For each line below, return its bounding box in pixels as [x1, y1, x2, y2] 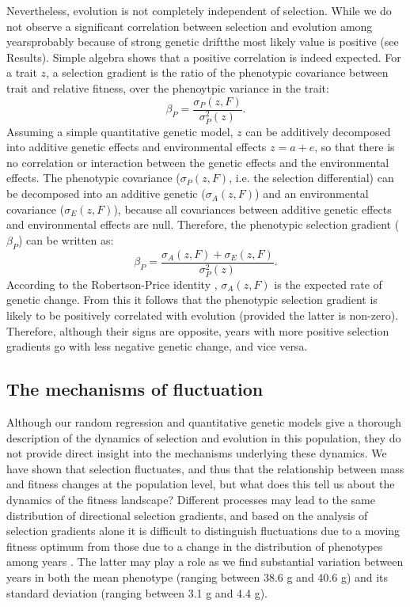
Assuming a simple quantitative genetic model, [6, 123, 233, 139]
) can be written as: [18, 231, 114, 248]
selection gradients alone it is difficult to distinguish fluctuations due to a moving [6, 522, 401, 539]
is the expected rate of [274, 275, 382, 292]
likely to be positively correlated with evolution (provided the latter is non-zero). [6, 306, 399, 323]
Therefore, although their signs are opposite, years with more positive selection [6, 322, 389, 339]
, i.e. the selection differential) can [229, 169, 394, 186]
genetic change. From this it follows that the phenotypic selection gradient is [6, 291, 378, 308]
